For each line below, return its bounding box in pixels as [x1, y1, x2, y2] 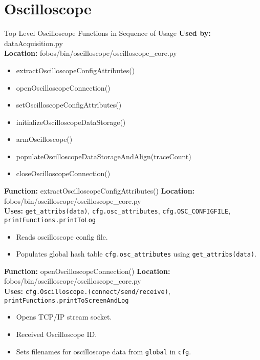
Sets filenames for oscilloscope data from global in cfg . [16, 346, 191, 356]
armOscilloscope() [16, 134, 73, 144]
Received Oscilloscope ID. [16, 328, 97, 339]
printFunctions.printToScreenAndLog [4, 297, 129, 304]
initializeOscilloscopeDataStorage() [16, 116, 126, 127]
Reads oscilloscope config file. [16, 231, 108, 242]
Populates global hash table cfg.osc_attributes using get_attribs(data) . [16, 248, 256, 259]
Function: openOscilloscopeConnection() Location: [4, 265, 170, 276]
